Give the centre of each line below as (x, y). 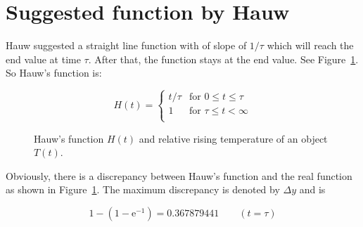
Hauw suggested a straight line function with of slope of (126, 45)
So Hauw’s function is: (54, 73)
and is (312, 189)
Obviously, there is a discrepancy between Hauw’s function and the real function (179, 175)
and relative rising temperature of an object (233, 138)
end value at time (43, 59)
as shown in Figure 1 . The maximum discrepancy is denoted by (143, 189)
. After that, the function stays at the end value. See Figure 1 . (223, 59)
